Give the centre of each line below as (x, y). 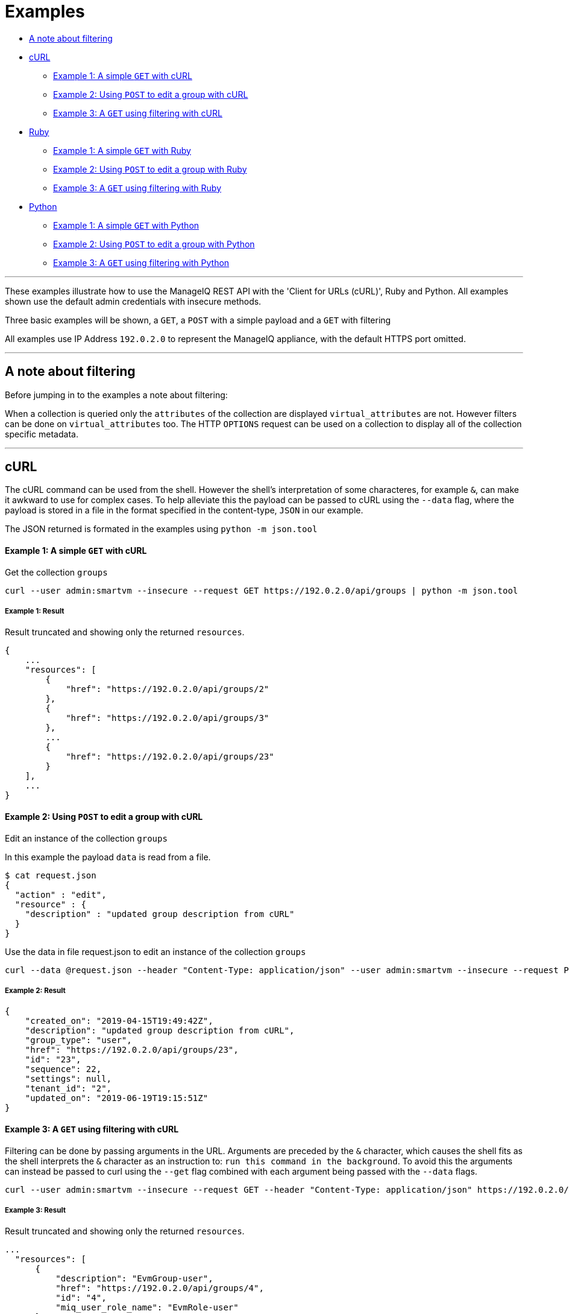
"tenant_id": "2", (68, 1089)
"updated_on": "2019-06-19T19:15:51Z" (117, 1098)
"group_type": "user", (78, 1040)
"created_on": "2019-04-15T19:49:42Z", (119, 1021)
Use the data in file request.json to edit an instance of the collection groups (156, 951)
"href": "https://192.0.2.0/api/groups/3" (168, 718)
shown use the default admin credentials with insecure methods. (133, 301)
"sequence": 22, (63, 1069)
